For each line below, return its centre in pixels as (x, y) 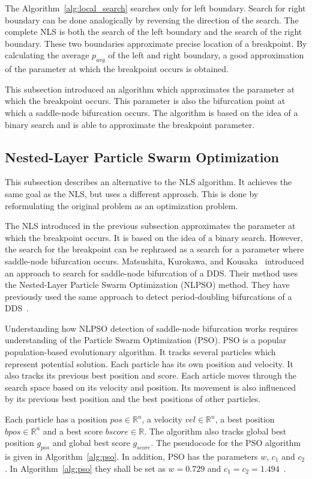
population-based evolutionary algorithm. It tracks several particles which (140, 352)
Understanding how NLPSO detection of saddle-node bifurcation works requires (151, 328)
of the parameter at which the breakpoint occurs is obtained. (117, 69)
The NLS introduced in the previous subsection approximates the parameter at (150, 226)
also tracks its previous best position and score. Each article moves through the (151, 375)
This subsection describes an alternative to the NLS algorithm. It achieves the (148, 182)
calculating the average (47, 55)
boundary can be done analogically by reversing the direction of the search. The (152, 20)
